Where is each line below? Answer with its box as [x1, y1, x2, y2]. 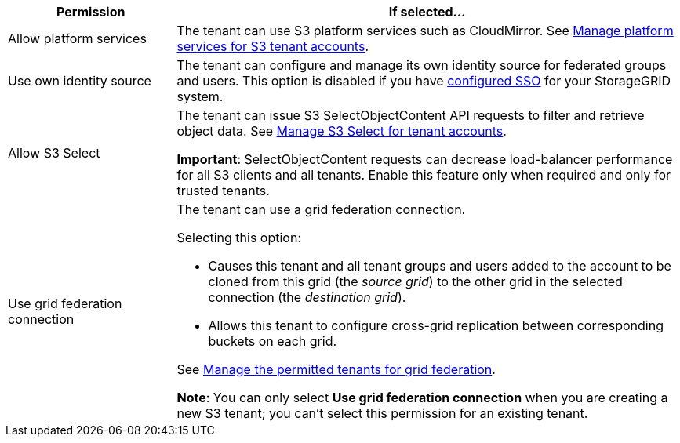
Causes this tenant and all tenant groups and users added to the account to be [208, 258, 671, 274]
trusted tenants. [176, 183, 270, 198]
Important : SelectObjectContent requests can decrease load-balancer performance [176, 151, 673, 167]
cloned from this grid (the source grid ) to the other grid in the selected [208, 274, 623, 289]
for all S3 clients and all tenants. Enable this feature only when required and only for [176, 167, 671, 183]
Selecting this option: [176, 230, 301, 245]
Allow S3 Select [8, 145, 100, 161]
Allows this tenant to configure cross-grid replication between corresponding [208, 318, 664, 333]
